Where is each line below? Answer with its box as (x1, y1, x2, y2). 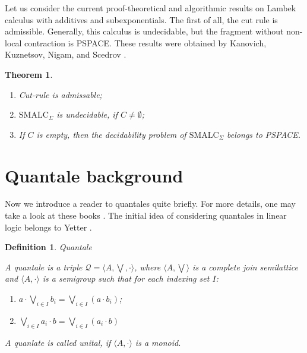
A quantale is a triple (5, 260, 83, 273)
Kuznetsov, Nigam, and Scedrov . (5, 48, 126, 61)
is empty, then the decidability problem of (36, 128, 186, 140)
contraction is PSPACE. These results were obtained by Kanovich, (24, 36, 267, 49)
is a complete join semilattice (192, 260, 298, 273)
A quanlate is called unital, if (5, 336, 111, 348)
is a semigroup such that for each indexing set (42, 272, 210, 285)
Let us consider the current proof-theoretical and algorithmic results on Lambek (5, 2, 296, 14)
